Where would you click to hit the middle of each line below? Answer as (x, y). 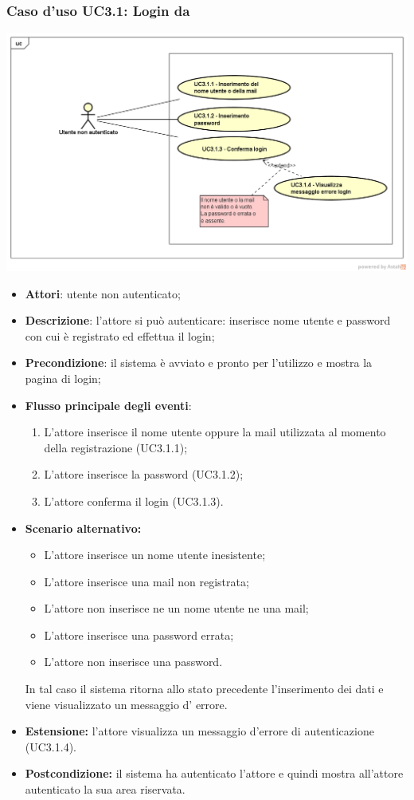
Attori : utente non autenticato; (103, 293)
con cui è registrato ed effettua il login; (120, 335)
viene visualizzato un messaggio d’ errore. (126, 704)
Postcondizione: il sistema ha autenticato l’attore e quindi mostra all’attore (214, 773)
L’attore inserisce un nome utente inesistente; (155, 555)
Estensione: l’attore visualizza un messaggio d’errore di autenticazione (199, 731)
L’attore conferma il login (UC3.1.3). (134, 500)
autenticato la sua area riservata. (105, 789)
